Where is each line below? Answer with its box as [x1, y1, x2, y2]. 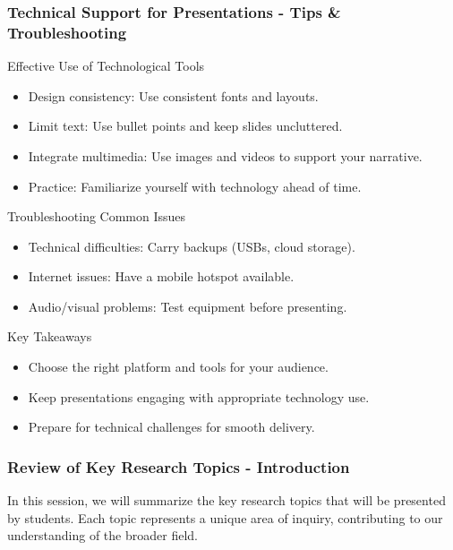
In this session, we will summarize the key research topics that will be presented [7, 491, 446, 510]
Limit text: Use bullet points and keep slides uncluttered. [28, 116, 343, 135]
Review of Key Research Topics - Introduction [7, 455, 350, 477]
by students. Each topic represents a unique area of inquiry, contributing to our [7, 508, 443, 527]
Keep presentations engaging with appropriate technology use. [28, 387, 370, 406]
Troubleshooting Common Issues [7, 207, 186, 226]
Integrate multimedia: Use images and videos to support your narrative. [28, 146, 423, 165]
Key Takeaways [7, 327, 92, 346]
